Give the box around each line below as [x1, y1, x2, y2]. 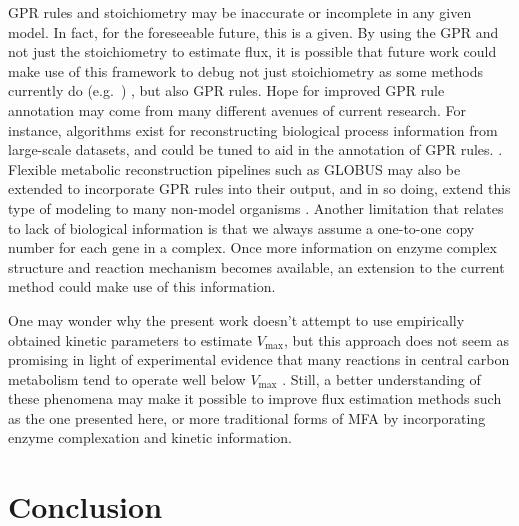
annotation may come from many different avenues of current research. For [8, 99, 466, 120]
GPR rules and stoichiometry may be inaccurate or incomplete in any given [8, 2, 472, 22]
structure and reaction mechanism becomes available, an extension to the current [8, 256, 505, 277]
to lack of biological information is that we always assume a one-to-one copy [8, 217, 475, 238]
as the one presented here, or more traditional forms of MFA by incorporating [8, 407, 486, 428]
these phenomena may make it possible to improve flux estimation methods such [8, 388, 502, 409]
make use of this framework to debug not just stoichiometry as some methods [8, 60, 484, 81]
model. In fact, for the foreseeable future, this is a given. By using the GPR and [8, 21, 499, 42]
